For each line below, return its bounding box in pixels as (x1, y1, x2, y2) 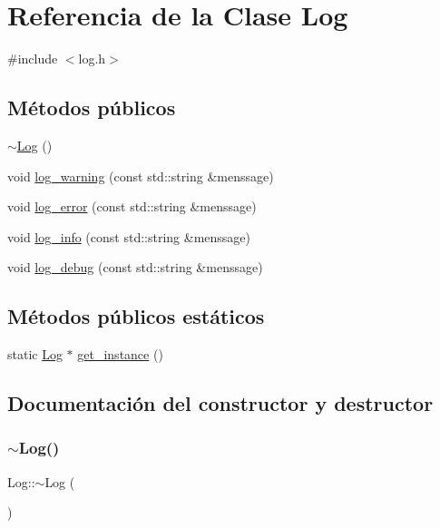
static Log (7, 345, 63, 364)
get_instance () (77, 345, 163, 364)
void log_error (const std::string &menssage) (7, 197, 257, 216)
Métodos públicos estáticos (7, 302, 265, 330)
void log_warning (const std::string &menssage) (7, 166, 274, 185)
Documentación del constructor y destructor (7, 389, 434, 417)
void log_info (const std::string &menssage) (7, 227, 251, 246)
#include (7, 49, 58, 68)
